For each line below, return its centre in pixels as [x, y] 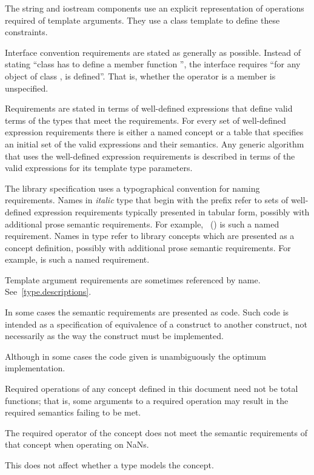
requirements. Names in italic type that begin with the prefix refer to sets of [147, 200]
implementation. [35, 368]
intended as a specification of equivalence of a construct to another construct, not [156, 324]
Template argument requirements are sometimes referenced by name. [133, 279]
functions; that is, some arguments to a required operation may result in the [147, 400]
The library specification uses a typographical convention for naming [132, 188]
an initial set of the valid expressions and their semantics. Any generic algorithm [155, 143]
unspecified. [27, 88]
